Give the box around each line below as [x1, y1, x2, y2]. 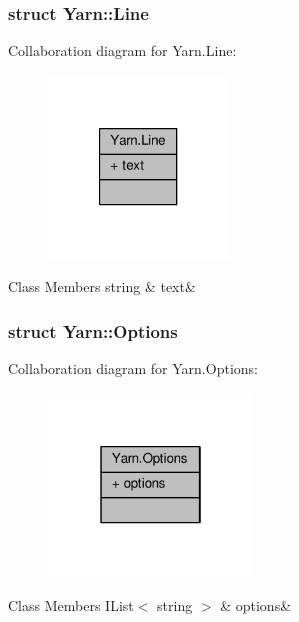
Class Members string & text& [8, 276, 196, 297]
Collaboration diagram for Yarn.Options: [8, 358, 258, 379]
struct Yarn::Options [8, 318, 178, 343]
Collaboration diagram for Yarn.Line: [8, 40, 237, 61]
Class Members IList [8, 594, 134, 615]
